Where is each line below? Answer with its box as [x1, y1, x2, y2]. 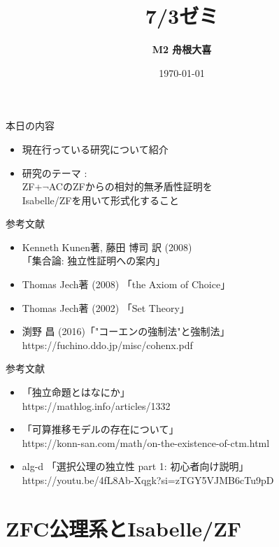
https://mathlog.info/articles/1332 [22, 398, 171, 413]
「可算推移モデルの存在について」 [22, 422, 179, 436]
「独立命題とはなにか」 [22, 385, 130, 399]
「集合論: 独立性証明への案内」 [22, 253, 166, 268]
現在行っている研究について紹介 [22, 141, 169, 156]
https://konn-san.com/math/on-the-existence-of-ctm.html [22, 435, 270, 450]
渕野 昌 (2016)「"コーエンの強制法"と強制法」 [22, 324, 230, 339]
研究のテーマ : [22, 165, 87, 180]
